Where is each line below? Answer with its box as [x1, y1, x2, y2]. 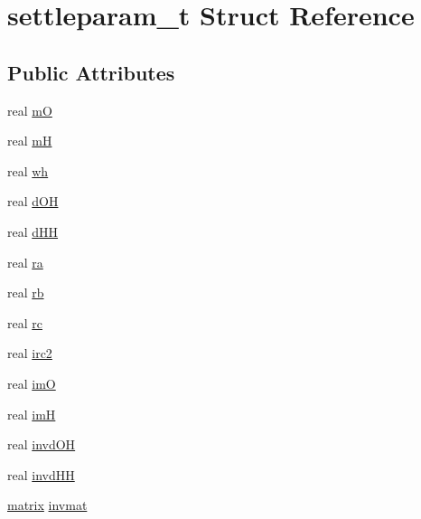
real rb [7, 283, 44, 302]
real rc [7, 313, 42, 332]
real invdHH [7, 465, 75, 484]
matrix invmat [7, 495, 88, 514]
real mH [7, 131, 52, 150]
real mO [7, 100, 52, 119]
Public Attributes [7, 58, 175, 86]
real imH [7, 404, 56, 423]
